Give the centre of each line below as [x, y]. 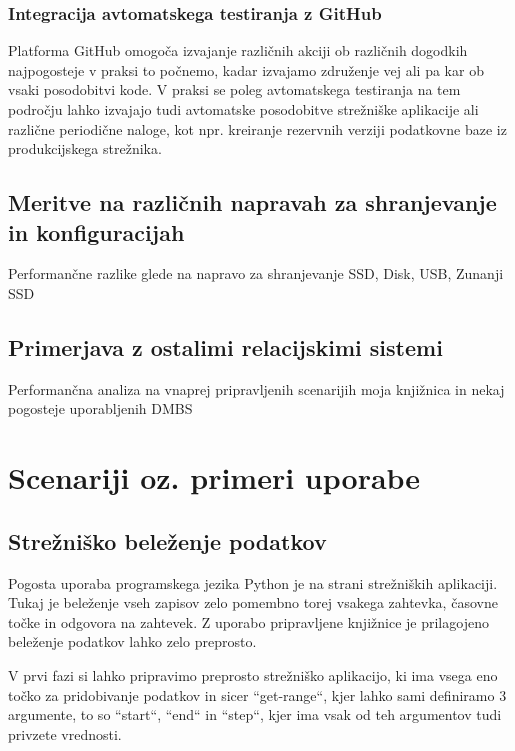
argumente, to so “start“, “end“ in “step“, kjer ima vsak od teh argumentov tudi [255, 714]
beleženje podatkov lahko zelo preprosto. [132, 641]
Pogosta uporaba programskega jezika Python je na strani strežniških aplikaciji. [253, 582]
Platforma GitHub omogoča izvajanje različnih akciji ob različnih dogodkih [238, 50]
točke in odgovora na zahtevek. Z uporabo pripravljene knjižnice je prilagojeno [248, 621]
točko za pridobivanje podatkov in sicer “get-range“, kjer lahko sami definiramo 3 [257, 694]
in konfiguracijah [96, 231]
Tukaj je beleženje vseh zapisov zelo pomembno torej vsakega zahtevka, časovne [253, 602]
